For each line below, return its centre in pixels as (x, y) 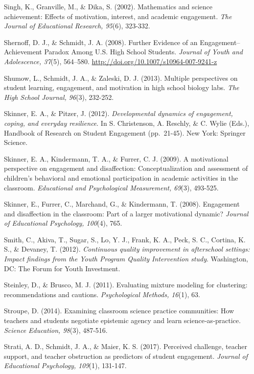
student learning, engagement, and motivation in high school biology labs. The (122, 87)
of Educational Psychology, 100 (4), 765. (63, 223)
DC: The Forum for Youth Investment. (62, 268)
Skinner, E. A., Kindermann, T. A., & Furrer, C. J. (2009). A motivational (116, 158)
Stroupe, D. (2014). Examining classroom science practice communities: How (119, 311)
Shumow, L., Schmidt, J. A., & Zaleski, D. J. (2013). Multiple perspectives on (121, 78)
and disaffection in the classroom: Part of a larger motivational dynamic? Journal (126, 213)
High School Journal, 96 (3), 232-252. (59, 97)
